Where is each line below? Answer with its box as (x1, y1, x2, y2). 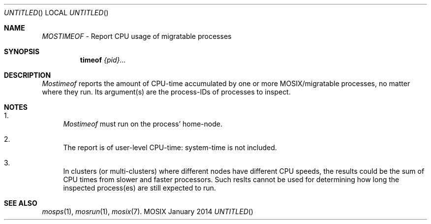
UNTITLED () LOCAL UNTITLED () (4, 8, 109, 17)
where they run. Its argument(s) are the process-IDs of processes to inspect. (42, 88, 291, 96)
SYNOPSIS (4, 47, 40, 56)
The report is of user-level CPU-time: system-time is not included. (63, 143, 277, 152)
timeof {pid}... (80, 56, 126, 64)
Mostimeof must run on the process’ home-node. (63, 120, 222, 128)
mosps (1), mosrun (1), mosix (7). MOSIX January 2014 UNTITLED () (42, 207, 253, 216)
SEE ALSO (4, 199, 37, 207)
